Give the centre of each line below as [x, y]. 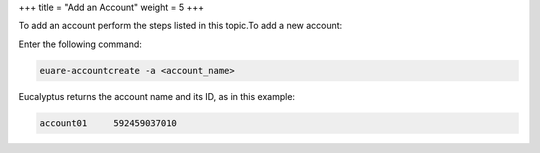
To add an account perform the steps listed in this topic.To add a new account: [180, 26]
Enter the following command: [80, 44]
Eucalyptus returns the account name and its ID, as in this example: [156, 96]
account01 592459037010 [108, 123]
